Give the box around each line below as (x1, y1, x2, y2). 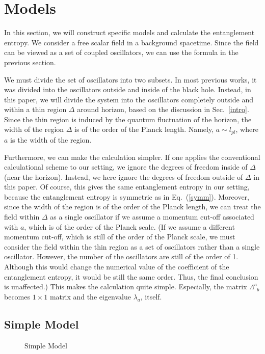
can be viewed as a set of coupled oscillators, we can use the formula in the (4, 47, 238, 58)
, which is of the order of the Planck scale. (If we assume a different (24, 221, 235, 232)
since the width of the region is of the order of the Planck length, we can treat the (4, 201, 261, 212)
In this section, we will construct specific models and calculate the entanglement (4, 27, 255, 38)
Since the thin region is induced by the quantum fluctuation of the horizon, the (4, 114, 252, 124)
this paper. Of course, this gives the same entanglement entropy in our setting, (4, 181, 250, 192)
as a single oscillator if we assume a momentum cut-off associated (50, 211, 254, 222)
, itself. (140, 291, 162, 302)
